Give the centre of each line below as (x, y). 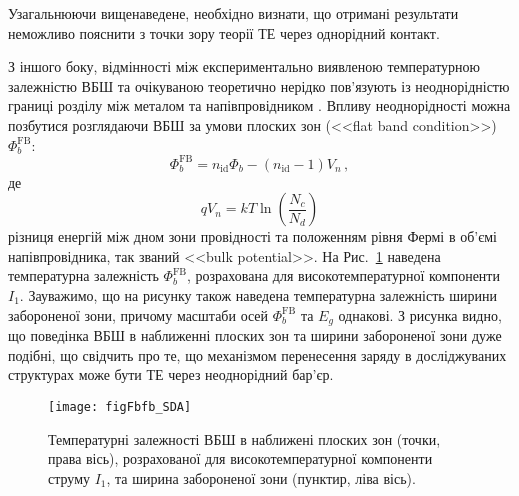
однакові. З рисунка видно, (420, 314)
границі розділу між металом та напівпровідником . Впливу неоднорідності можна (259, 105)
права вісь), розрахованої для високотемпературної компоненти (240, 458)
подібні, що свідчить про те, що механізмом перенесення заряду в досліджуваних (257, 354)
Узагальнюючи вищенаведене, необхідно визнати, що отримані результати (233, 13)
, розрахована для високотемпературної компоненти (343, 275)
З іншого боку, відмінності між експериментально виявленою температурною (244, 66)
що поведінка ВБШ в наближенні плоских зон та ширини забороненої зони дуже (255, 335)
